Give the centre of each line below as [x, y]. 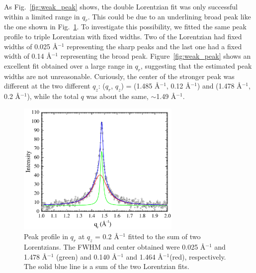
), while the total [53, 96]
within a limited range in [42, 16]
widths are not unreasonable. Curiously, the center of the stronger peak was [119, 76]
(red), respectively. [198, 256]
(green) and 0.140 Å [87, 256]
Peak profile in [46, 236]
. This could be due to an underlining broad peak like [169, 16]
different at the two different [47, 86]
